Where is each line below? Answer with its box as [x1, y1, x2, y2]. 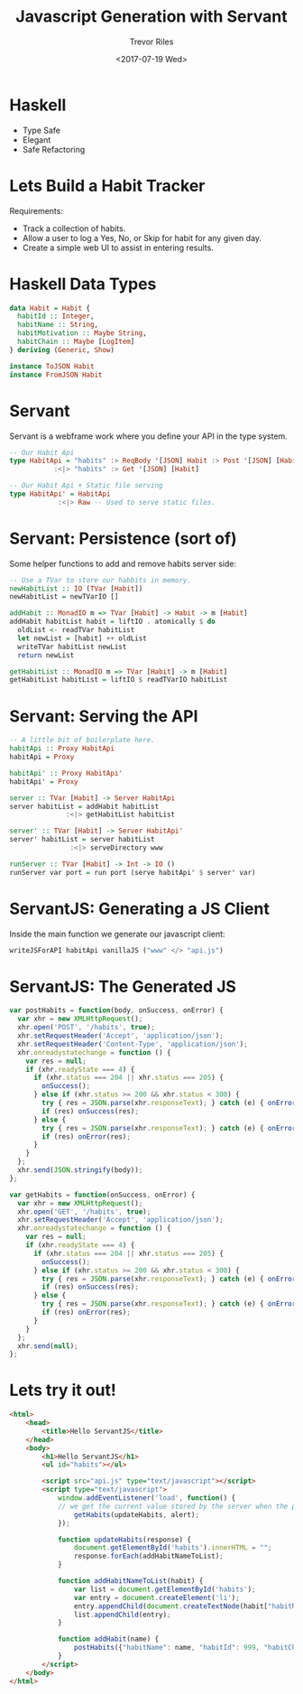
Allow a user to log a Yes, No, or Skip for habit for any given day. [22, 232, 262, 243]
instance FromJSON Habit [9, 370, 103, 379]
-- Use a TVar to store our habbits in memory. [9, 575, 192, 584]
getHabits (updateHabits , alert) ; [73, 1510, 200, 1519]
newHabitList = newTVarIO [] [9, 592, 119, 601]
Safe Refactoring [22, 144, 86, 154]
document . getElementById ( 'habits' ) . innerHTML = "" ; [73, 1543, 272, 1552]
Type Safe [22, 125, 61, 135]
